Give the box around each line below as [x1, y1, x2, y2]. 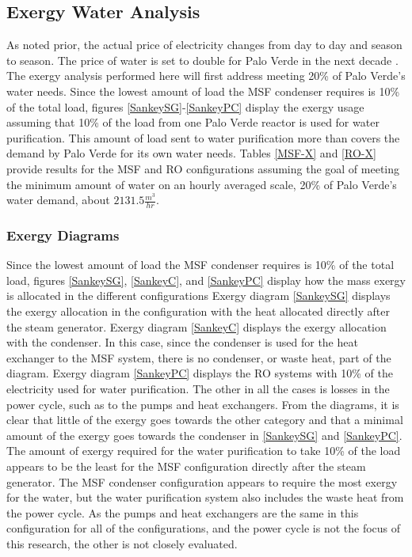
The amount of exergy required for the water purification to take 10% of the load [6, 442, 401, 459]
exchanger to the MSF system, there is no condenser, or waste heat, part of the [6, 349, 391, 366]
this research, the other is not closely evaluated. [6, 535, 238, 551]
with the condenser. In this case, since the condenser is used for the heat [6, 334, 358, 350]
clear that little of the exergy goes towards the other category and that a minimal [6, 411, 403, 428]
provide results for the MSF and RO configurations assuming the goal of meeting [6, 160, 400, 176]
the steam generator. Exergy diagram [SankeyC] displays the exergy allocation [6, 318, 387, 335]
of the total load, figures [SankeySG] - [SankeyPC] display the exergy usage [6, 98, 364, 115]
